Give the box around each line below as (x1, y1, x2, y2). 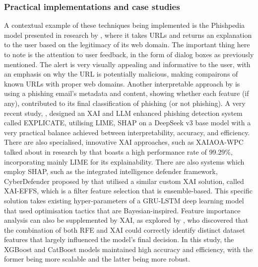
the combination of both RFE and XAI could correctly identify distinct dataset (4, 224, 245, 235)
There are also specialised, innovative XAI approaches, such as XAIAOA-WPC (4, 137, 244, 147)
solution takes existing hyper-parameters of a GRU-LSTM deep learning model (4, 195, 244, 205)
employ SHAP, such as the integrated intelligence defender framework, (4, 166, 218, 177)
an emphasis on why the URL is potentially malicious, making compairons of (4, 69, 238, 79)
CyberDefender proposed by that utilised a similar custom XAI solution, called (4, 176, 244, 186)
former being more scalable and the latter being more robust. (4, 254, 190, 264)
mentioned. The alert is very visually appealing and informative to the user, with (4, 59, 251, 69)
